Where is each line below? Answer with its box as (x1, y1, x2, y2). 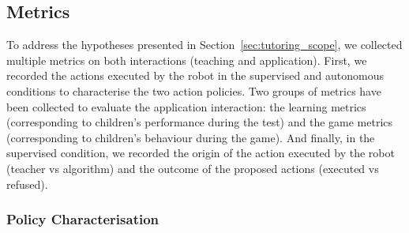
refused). (6, 175, 48, 192)
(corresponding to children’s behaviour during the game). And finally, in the (6, 129, 375, 145)
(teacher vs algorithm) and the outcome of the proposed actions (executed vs (6, 160, 379, 176)
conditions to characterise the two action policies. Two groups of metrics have (6, 82, 381, 99)
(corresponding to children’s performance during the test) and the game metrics (6, 114, 393, 130)
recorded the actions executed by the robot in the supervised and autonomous (6, 67, 385, 84)
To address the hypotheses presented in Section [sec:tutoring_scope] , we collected (6, 36, 403, 53)
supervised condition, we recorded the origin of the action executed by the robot (6, 145, 395, 161)
